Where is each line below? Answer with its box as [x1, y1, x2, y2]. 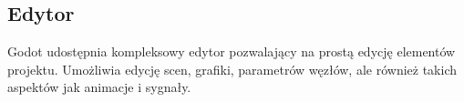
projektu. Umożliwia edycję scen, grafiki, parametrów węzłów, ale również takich [7, 59, 457, 78]
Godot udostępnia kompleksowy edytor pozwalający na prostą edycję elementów [7, 42, 456, 61]
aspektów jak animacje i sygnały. [7, 77, 191, 97]
